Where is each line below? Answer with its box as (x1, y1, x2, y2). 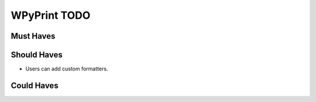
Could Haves (11, 80, 59, 90)
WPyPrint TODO (11, 9, 91, 22)
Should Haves (11, 50, 63, 60)
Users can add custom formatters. (25, 65, 108, 73)
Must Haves (11, 31, 56, 41)
